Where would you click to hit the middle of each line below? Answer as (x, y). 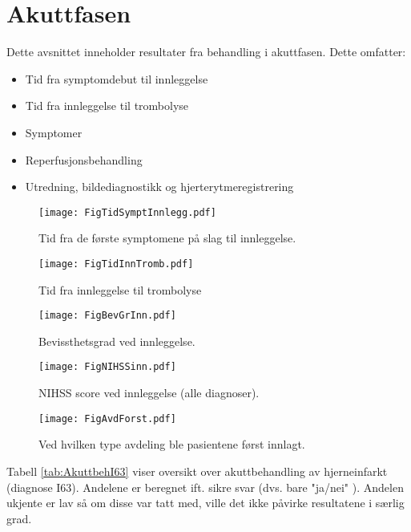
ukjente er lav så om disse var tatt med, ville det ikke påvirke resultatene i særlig (205, 503)
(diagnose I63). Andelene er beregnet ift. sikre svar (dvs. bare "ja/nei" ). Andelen (205, 487)
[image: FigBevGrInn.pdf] (107, 316)
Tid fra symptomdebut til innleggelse (117, 78)
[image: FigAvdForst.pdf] (107, 418)
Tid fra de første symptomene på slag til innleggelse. (167, 238)
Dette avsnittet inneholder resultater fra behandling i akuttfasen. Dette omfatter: (206, 52)
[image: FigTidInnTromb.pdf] (116, 264)
